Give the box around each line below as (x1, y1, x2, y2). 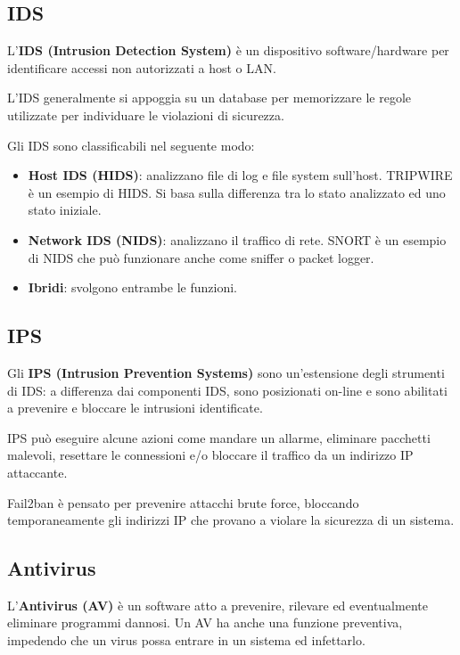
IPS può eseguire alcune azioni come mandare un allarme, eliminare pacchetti (7, 428, 431, 446)
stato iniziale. (28, 201, 102, 219)
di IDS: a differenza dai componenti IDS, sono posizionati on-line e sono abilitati (7, 381, 448, 399)
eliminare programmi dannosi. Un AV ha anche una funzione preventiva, (7, 613, 403, 632)
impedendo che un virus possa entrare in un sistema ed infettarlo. (7, 631, 366, 650)
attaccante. (7, 463, 68, 481)
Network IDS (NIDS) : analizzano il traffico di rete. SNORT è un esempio (28, 230, 447, 249)
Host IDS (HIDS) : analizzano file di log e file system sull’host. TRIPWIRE (28, 166, 453, 184)
